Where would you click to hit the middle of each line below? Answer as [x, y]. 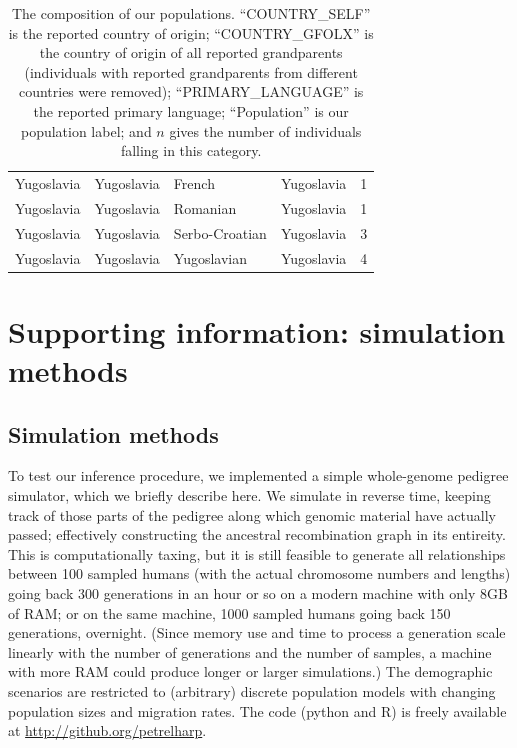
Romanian [205, 207]
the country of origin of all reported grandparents [191, 52]
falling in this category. [191, 150]
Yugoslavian [210, 257]
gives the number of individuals [265, 130]
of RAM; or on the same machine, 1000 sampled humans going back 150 [229, 612]
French [194, 183]
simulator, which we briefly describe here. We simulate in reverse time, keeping [249, 494]
